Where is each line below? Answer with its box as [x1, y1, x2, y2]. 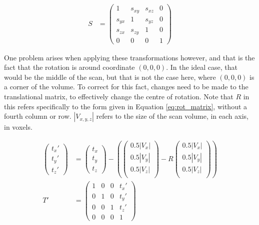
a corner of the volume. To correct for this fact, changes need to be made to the [4, 81, 248, 92]
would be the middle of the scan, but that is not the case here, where [4, 71, 216, 82]
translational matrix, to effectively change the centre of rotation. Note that [4, 91, 233, 101]
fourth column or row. [4, 111, 71, 121]
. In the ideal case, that [166, 62, 237, 72]
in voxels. [4, 122, 32, 132]
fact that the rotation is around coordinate [4, 62, 135, 72]
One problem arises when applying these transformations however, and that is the [4, 52, 255, 62]
